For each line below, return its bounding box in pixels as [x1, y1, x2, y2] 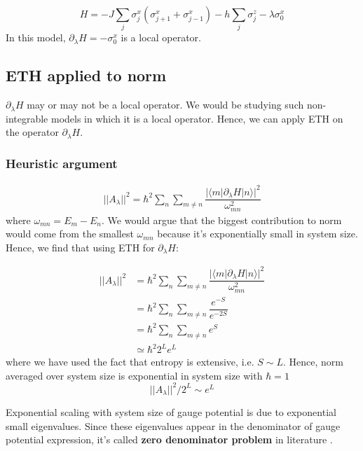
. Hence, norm [282, 354, 343, 369]
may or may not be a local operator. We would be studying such [27, 97, 304, 112]
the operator [6, 125, 59, 139]
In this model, [6, 30, 66, 45]
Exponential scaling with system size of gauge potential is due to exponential [6, 405, 336, 419]
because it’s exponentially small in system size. [157, 226, 358, 241]
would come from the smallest [6, 226, 134, 241]
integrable [6, 111, 48, 125]
